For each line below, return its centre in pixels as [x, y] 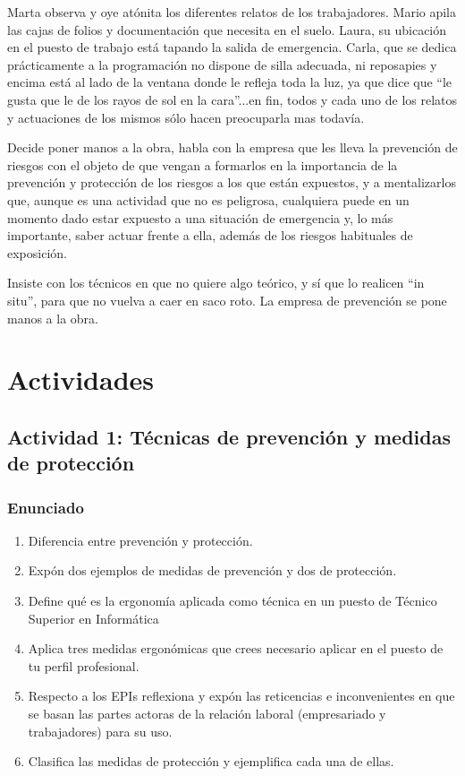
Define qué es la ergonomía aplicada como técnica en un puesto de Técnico [232, 601]
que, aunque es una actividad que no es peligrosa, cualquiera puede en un [208, 199]
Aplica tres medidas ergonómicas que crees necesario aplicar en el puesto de [236, 648]
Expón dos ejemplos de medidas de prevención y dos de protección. [212, 570]
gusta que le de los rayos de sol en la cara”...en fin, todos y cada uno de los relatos [232, 99]
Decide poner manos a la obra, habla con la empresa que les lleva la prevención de [232, 147]
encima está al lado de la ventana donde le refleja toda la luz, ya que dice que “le [230, 82]
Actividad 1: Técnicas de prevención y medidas [229, 436]
